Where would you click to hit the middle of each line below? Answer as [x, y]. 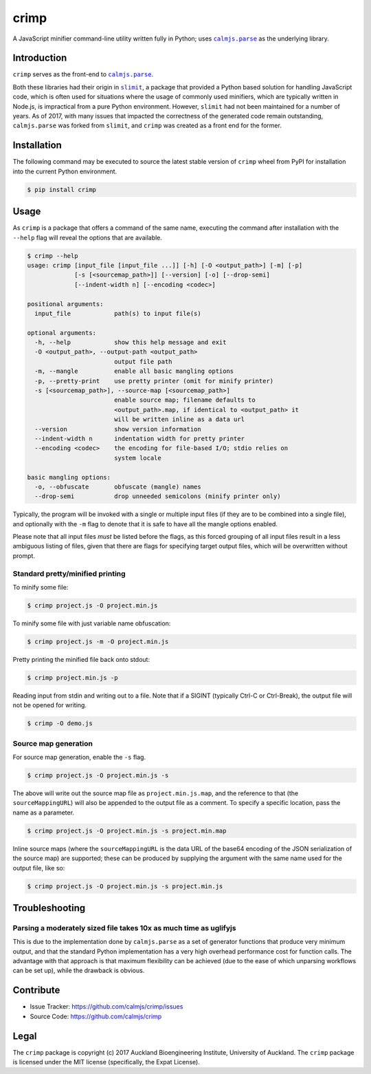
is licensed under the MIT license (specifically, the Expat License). [106, 1062]
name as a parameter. [44, 813]
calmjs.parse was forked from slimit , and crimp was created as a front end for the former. [147, 126]
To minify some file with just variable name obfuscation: [92, 623]
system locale [137, 458]
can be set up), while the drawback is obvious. [79, 971]
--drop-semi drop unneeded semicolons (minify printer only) [158, 496]
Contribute [36, 990]
